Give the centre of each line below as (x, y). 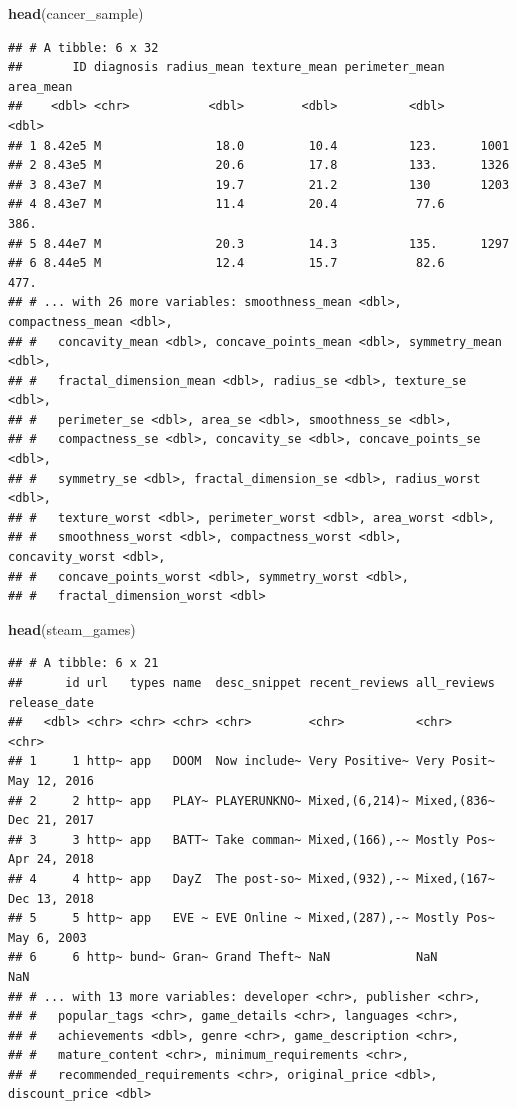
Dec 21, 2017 (51, 820)
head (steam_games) (72, 628)
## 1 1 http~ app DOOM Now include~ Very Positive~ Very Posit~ (251, 761)
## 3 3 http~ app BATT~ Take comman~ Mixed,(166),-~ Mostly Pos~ (251, 839)
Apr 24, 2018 (51, 859)
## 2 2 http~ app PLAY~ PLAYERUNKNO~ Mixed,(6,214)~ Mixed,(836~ (251, 800)
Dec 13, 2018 (51, 898)
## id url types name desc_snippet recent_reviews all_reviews (251, 683)
